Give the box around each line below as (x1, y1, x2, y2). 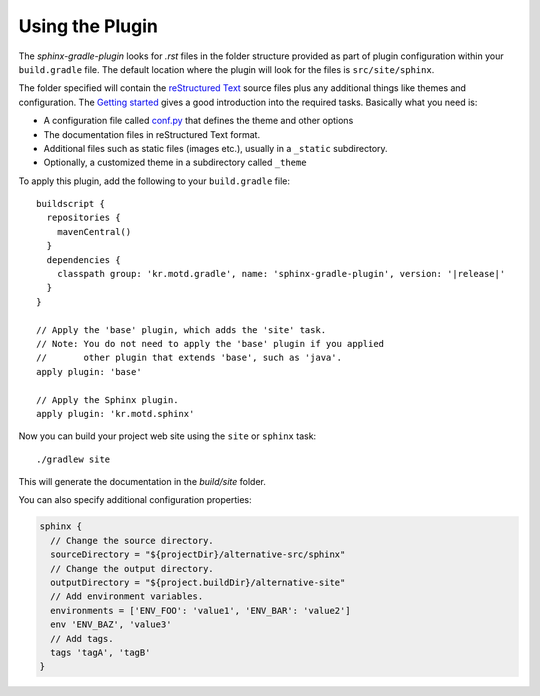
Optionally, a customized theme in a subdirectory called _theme (43, 156, 307, 169)
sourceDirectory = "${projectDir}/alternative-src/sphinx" (50, 549, 346, 560)
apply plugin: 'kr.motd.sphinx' (36, 408, 195, 419)
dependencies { (46, 254, 121, 265)
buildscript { (36, 198, 105, 210)
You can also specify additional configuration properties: (18, 494, 252, 506)
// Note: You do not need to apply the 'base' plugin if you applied (36, 338, 385, 349)
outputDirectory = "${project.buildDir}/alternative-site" (50, 577, 346, 589)
